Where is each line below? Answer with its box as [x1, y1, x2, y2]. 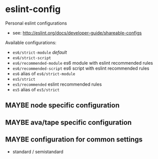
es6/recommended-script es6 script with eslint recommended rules [12, 65, 149, 71]
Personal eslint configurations [5, 20, 67, 26]
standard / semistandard [12, 148, 64, 154]
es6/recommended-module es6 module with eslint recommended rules [12, 60, 153, 66]
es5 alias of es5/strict [12, 86, 60, 92]
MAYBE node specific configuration [5, 101, 120, 110]
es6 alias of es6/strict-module [12, 70, 75, 76]
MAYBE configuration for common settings [5, 135, 143, 144]
